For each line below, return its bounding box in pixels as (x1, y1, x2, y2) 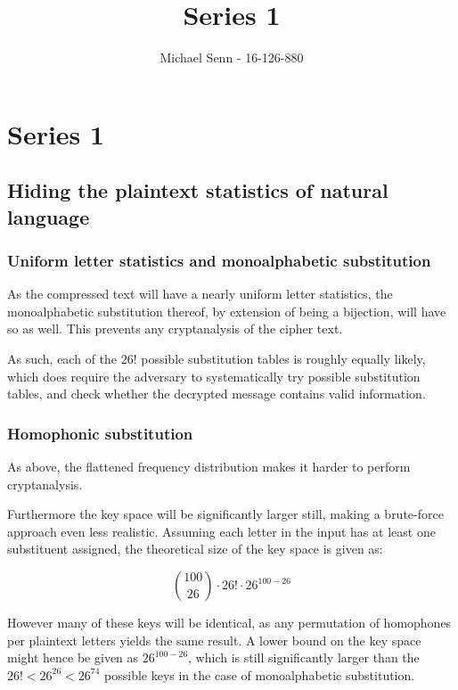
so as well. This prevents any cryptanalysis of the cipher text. (7, 319, 343, 338)
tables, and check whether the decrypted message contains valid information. (7, 384, 426, 403)
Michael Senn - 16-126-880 (159, 48, 304, 67)
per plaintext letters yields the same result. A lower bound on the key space (7, 630, 421, 649)
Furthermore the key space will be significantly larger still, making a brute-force (7, 505, 444, 523)
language (7, 202, 90, 230)
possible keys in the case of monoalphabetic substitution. (104, 665, 415, 684)
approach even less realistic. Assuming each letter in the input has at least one (7, 522, 436, 540)
